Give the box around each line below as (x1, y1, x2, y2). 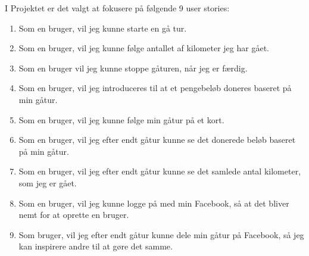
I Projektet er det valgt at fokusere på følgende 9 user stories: (5, 2, 230, 14)
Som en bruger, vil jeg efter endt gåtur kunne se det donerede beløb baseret (18, 133, 296, 146)
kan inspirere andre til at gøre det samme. (18, 240, 173, 252)
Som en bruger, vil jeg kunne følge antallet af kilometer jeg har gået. (18, 42, 269, 54)
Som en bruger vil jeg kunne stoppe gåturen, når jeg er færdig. (18, 61, 248, 74)
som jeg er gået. (18, 176, 77, 189)
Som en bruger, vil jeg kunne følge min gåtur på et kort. (18, 113, 224, 126)
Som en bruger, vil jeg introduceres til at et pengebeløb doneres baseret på (18, 82, 292, 94)
